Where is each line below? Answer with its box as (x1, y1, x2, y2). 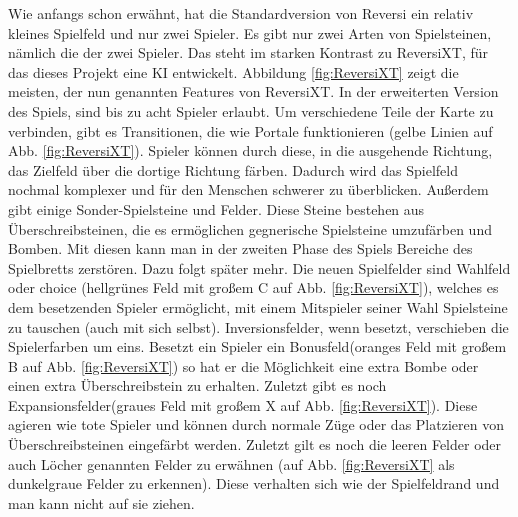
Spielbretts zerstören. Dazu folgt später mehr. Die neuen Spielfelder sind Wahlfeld (8, 257, 511, 278)
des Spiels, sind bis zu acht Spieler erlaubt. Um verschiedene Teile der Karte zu (8, 100, 494, 121)
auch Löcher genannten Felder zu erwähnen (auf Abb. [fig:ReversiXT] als (8, 453, 455, 474)
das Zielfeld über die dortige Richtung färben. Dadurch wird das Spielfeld (8, 159, 458, 180)
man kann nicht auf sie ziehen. (8, 492, 195, 513)
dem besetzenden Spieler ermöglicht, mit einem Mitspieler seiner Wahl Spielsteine (8, 296, 508, 317)
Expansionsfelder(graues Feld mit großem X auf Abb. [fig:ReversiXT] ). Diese (8, 394, 478, 415)
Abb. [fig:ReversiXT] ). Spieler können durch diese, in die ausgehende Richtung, (8, 140, 493, 161)
